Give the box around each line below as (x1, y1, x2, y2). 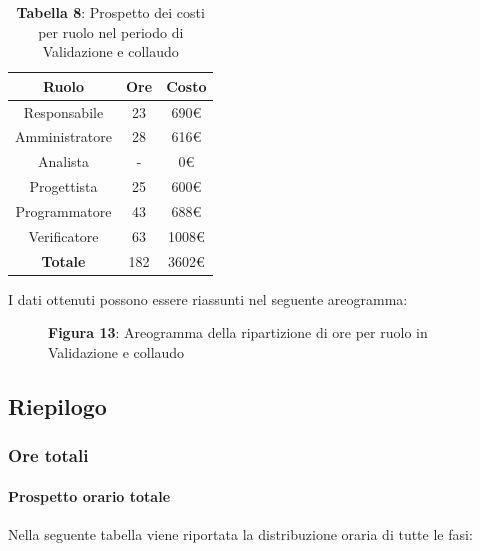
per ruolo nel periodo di (38, 21, 184, 42)
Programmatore (15, 201, 112, 221)
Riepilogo (8, 390, 107, 421)
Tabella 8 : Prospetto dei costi (16, 2, 205, 22)
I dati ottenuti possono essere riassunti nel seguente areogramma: (8, 288, 408, 309)
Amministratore (15, 126, 112, 147)
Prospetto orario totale (8, 485, 171, 506)
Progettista (29, 176, 98, 197)
